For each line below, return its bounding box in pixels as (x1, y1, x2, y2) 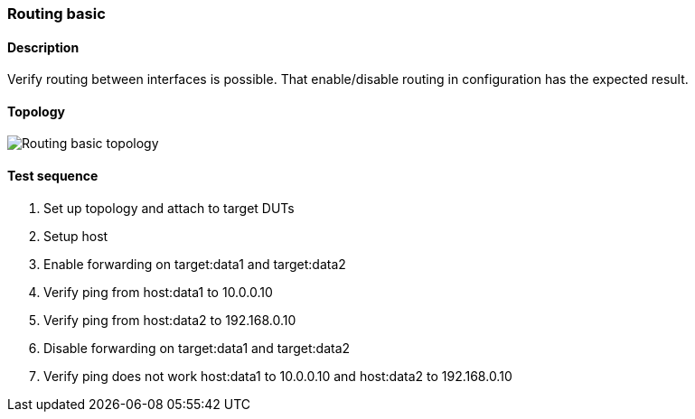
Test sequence (7, 168, 99, 184)
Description (7, 39, 80, 55)
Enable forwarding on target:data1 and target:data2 (43, 256, 346, 272)
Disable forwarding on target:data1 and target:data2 (43, 340, 351, 356)
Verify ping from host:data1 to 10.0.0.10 (43, 284, 273, 300)
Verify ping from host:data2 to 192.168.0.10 (43, 312, 296, 328)
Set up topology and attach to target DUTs (43, 200, 295, 216)
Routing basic (7, 5, 106, 23)
